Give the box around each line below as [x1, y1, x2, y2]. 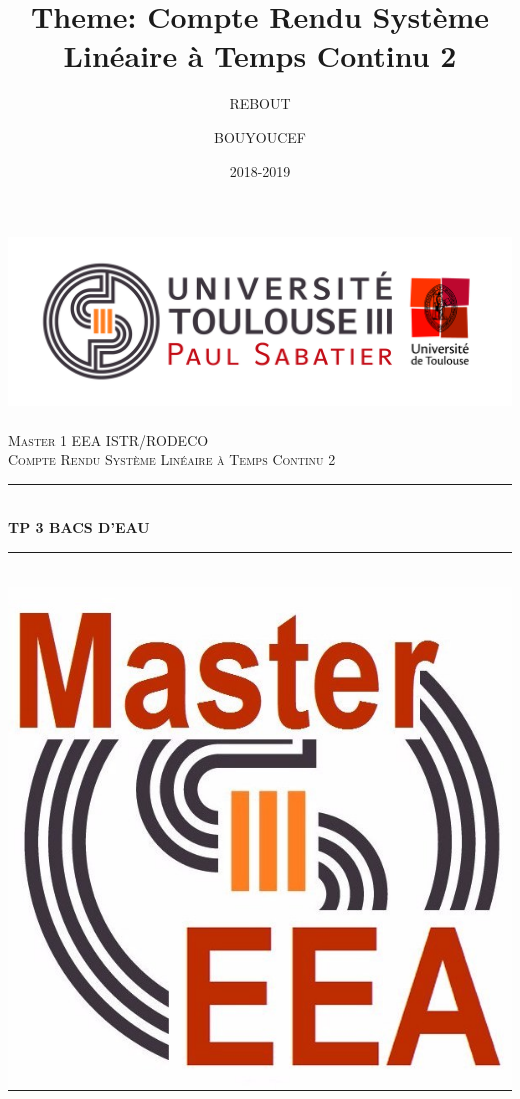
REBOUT [229, 93, 291, 114]
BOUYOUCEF [214, 126, 306, 147]
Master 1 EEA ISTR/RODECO [8, 429, 209, 450]
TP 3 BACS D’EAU [8, 517, 150, 538]
